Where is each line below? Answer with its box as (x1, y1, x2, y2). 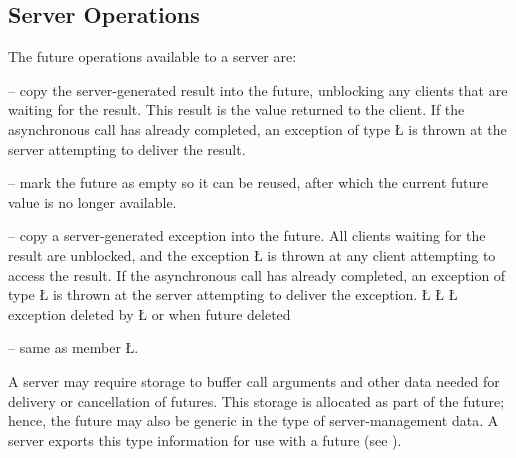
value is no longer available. (8, 191, 177, 212)
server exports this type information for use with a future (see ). (8, 429, 402, 450)
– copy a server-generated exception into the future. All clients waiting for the (8, 225, 486, 246)
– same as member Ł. (8, 337, 139, 358)
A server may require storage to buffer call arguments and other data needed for (8, 370, 500, 391)
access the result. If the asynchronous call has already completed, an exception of (8, 264, 506, 285)
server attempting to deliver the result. (8, 138, 246, 159)
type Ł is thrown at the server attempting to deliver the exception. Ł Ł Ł (8, 284, 458, 305)
